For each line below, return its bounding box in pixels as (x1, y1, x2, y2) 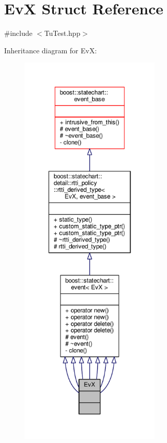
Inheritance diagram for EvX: (4, 45, 97, 55)
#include (4, 28, 33, 38)
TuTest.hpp (44, 28, 80, 38)
